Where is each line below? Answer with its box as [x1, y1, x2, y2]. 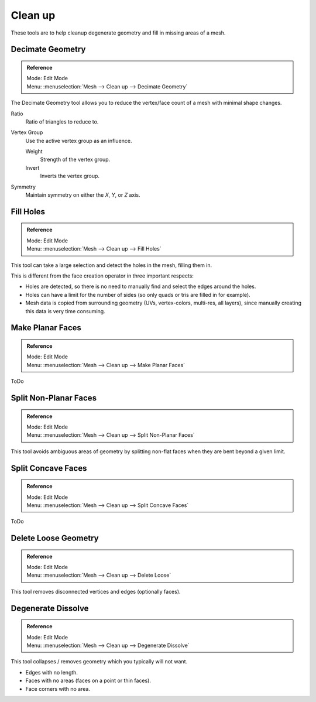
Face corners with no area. [25, 685, 91, 692]
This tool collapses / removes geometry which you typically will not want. [11, 658, 188, 665]
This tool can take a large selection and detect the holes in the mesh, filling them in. [11, 261, 212, 269]
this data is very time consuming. [25, 307, 105, 314]
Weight [25, 148, 43, 155]
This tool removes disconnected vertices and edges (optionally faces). [11, 588, 181, 595]
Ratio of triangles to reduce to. [25, 118, 99, 125]
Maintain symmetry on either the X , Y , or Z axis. [25, 191, 140, 198]
